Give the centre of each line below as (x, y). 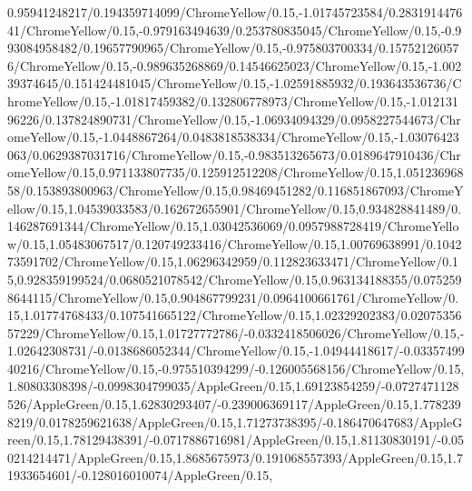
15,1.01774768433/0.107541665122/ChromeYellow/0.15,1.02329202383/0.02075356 (235, 315)
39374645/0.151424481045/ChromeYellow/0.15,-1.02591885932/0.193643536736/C (235, 83)
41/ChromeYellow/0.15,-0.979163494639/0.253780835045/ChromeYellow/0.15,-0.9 (235, 30)
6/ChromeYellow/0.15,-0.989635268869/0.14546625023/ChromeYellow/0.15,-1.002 (235, 65)
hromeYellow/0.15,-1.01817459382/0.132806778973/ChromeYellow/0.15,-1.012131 (233, 100)
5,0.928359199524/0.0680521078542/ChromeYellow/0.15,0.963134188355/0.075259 (235, 279)
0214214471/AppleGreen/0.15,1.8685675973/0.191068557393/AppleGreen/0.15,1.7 (235, 457)
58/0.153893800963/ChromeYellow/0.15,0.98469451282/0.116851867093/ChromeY (236, 190)
